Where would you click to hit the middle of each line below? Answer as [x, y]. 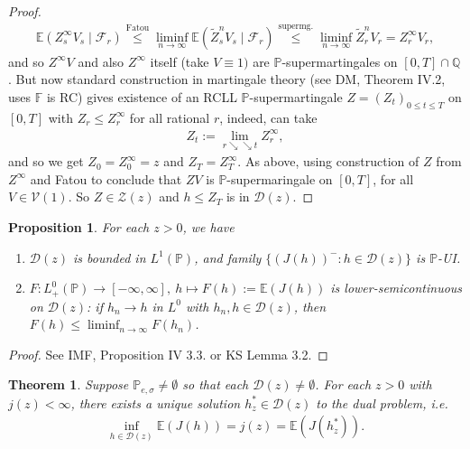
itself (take [180, 61]
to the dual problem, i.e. [382, 402]
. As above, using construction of [328, 161]
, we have [208, 226]
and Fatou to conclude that [106, 178]
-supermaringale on [280, 178]
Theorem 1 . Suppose [69, 384]
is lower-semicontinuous [396, 288]
